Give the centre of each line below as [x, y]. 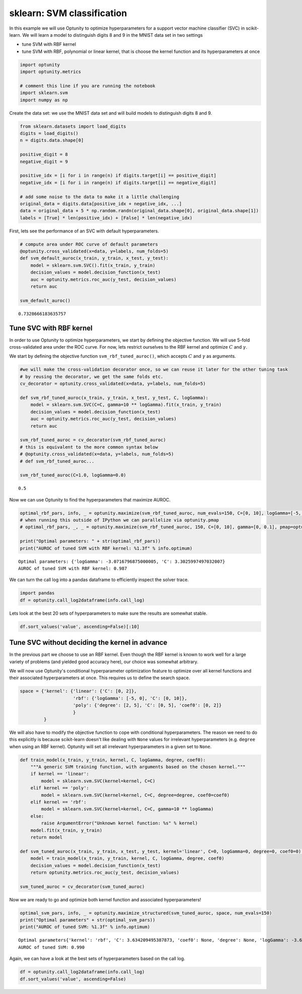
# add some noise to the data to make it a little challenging [100, 197]
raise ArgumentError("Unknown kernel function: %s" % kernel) [120, 823]
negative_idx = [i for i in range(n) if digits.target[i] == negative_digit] [118, 183]
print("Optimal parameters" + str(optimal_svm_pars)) [88, 920]
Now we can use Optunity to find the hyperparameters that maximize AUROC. [90, 500]
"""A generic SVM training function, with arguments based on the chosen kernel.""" [138, 767]
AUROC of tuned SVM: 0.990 [52, 947]
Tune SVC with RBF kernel [51, 328]
